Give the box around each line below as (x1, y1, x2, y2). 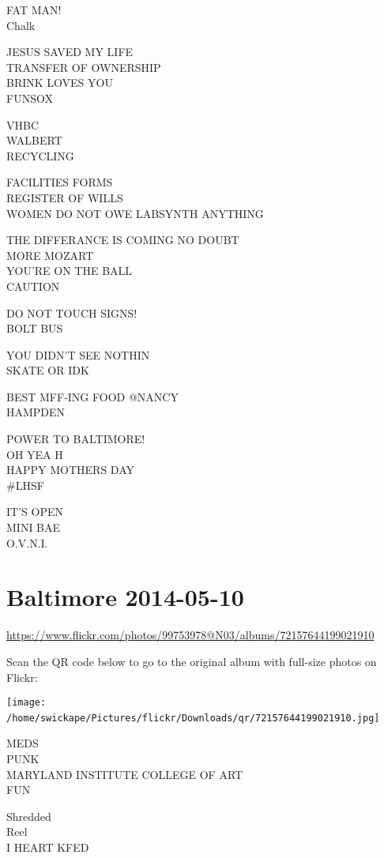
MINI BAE (6, 519, 61, 536)
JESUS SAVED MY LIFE (6, 43, 134, 60)
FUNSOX (6, 89, 53, 106)
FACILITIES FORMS (6, 174, 113, 190)
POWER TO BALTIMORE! (6, 431, 145, 447)
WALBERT (6, 132, 62, 149)
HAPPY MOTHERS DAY (6, 461, 134, 478)
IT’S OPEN (6, 503, 63, 520)
